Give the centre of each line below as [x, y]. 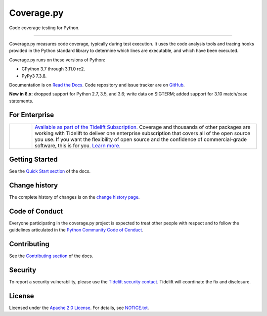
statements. [21, 101]
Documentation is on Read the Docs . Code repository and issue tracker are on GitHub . [97, 85]
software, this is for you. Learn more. [78, 145]
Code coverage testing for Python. [44, 28]
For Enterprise [32, 115]
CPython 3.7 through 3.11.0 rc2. [53, 69]
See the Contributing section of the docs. [51, 256]
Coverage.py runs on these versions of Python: [57, 60]
